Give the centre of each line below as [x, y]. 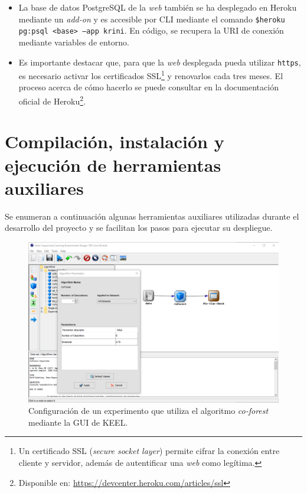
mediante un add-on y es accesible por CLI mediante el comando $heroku [152, 19]
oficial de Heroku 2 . [52, 100]
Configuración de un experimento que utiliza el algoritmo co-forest [148, 411]
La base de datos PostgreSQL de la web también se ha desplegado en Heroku [158, 7]
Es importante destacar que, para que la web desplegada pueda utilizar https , [160, 62]
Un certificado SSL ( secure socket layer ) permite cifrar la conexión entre [149, 451]
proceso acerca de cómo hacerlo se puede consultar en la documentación [148, 87]
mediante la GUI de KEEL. [78, 422]
